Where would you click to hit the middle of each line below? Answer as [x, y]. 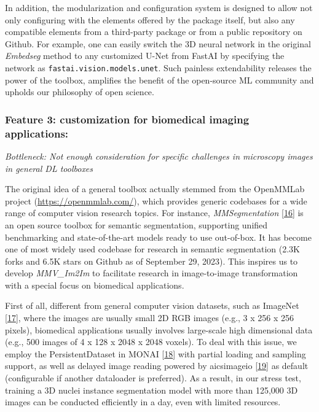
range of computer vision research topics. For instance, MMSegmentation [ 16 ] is [154, 213]
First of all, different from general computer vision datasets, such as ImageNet [152, 305]
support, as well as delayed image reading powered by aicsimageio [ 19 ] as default [157, 366]
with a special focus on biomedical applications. [95, 285]
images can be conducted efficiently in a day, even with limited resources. [143, 402]
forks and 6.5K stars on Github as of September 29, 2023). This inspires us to [152, 261]
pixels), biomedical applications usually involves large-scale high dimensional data [159, 329]
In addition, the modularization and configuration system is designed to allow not [159, 7]
